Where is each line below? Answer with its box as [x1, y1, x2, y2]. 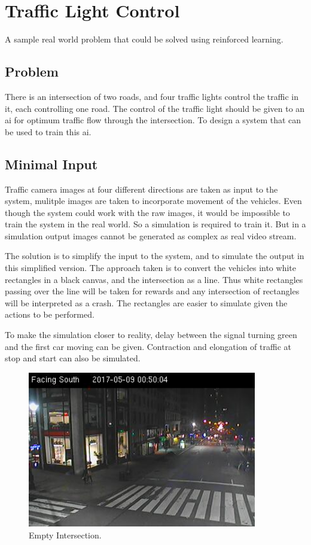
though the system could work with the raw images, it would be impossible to [5, 206, 290, 218]
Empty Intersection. [29, 529, 102, 541]
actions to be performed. [5, 308, 94, 321]
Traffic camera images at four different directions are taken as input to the [5, 182, 278, 195]
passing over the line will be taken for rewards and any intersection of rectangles [5, 285, 300, 297]
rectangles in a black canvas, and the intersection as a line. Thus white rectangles [5, 273, 303, 285]
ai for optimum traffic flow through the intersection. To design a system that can [5, 114, 301, 126]
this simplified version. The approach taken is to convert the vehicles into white [5, 261, 296, 274]
